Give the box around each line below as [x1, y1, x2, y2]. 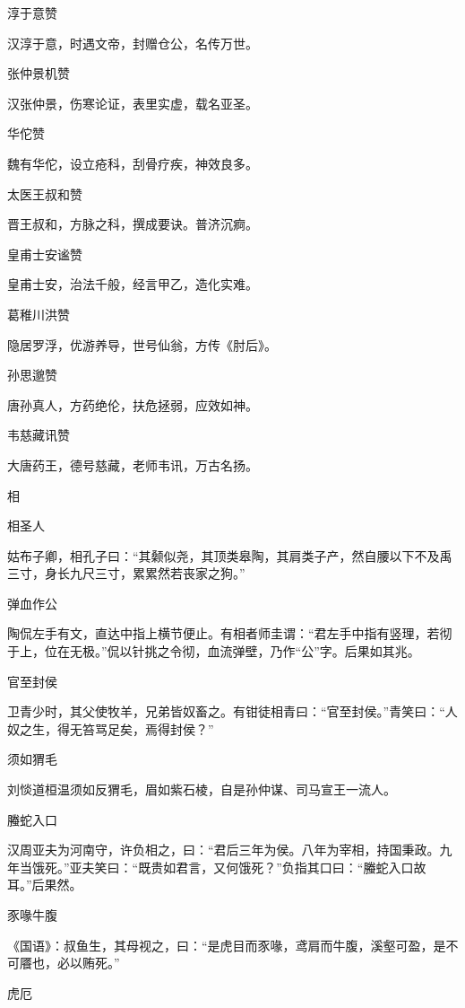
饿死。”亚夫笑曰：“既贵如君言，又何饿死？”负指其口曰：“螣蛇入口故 [31, 857, 426, 876]
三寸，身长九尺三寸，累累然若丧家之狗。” [7, 564, 245, 583]
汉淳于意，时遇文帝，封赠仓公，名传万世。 [7, 33, 258, 52]
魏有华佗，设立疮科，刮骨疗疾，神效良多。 [7, 153, 258, 172]
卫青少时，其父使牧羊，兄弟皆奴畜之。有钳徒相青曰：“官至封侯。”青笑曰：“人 [7, 702, 458, 721]
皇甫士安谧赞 [7, 244, 82, 263]
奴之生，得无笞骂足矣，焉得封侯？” [7, 719, 214, 738]
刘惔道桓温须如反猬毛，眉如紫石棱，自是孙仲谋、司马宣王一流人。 [7, 780, 396, 799]
